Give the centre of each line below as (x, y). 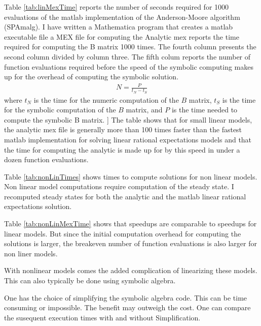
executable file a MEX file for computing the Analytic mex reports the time (122, 36)
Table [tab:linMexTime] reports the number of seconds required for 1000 (117, 7)
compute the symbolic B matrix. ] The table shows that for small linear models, (128, 119)
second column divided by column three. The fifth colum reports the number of (127, 56)
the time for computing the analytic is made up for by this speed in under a (122, 149)
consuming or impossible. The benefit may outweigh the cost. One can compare (127, 307)
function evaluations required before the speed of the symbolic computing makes (129, 66)
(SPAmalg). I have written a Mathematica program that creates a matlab (119, 27)
